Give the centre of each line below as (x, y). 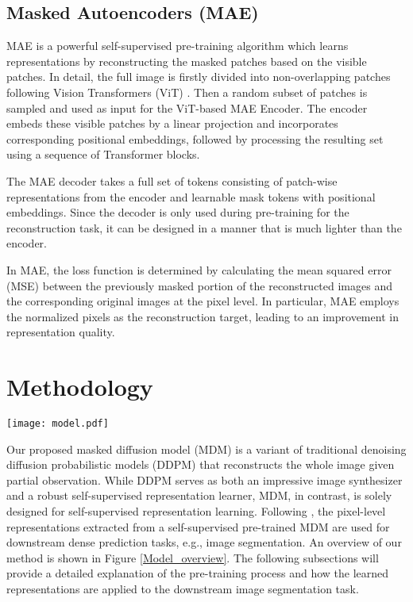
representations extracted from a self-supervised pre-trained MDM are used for (198, 526)
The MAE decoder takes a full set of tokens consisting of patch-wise (172, 180)
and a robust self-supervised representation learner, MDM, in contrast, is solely (199, 495)
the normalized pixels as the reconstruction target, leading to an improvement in (203, 316)
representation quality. (61, 332)
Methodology (80, 387)
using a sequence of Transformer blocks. (103, 154)
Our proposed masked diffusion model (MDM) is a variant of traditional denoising (206, 449)
